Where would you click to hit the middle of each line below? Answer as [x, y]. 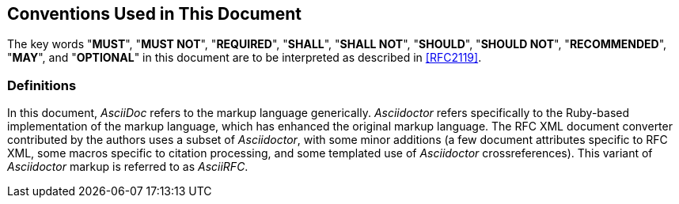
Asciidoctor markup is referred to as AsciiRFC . [128, 167]
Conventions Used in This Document [155, 14]
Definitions [42, 85]
